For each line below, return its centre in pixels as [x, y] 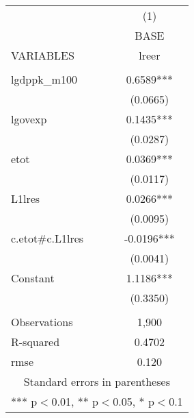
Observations [42, 322]
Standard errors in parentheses [97, 381]
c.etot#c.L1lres [47, 238]
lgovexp [29, 119]
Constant [33, 278]
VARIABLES [43, 55]
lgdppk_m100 [44, 79]
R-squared [36, 342]
